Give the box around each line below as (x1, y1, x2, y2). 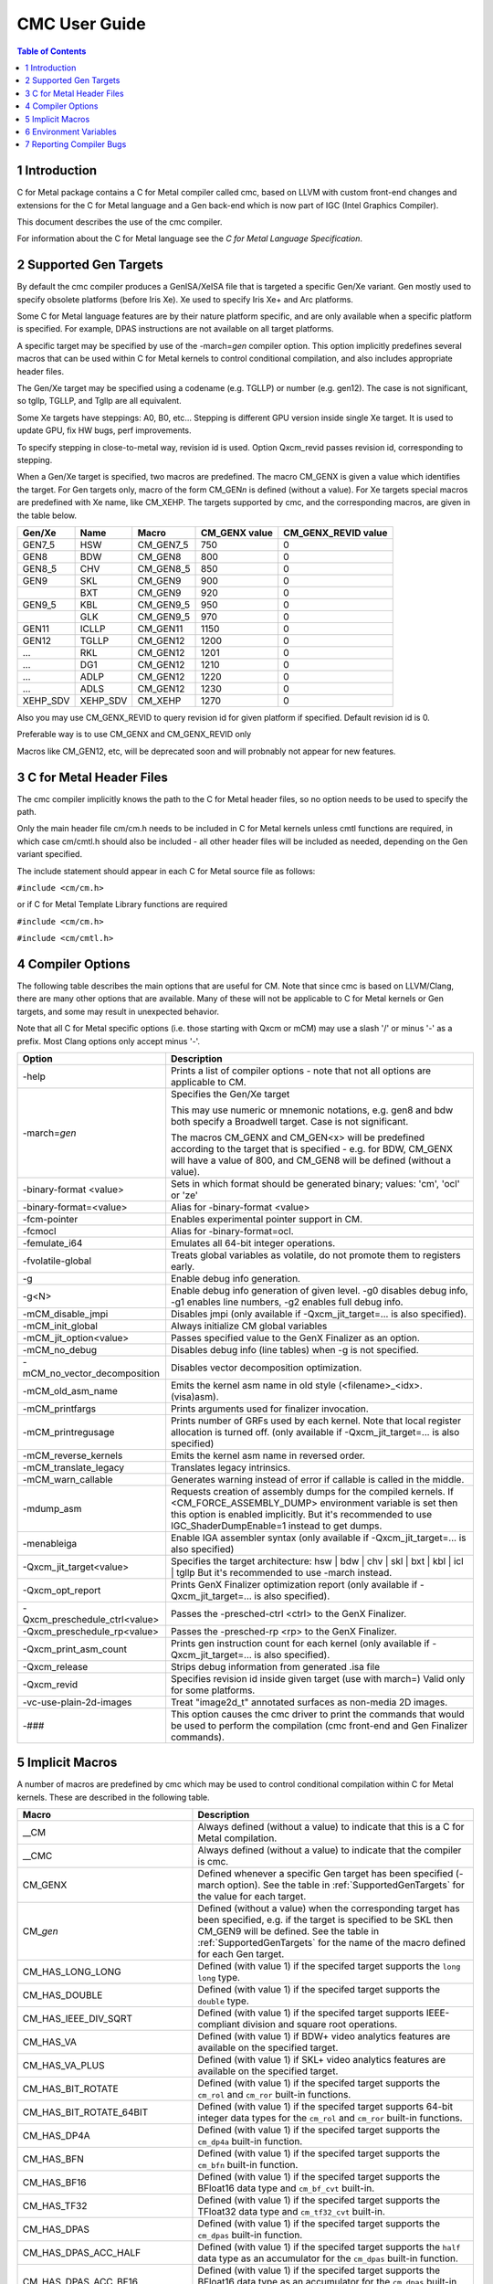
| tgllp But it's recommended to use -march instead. (170, 1566, 393, 1579)
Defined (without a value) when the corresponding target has (197, 1902, 460, 1915)
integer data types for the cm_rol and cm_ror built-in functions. (197, 2111, 463, 2124)
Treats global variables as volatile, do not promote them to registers (170, 1248, 461, 1261)
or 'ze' (170, 1189, 198, 1201)
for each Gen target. (197, 1948, 285, 1961)
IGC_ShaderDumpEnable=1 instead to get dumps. (170, 1519, 383, 1532)
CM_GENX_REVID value (283, 526, 388, 539)
